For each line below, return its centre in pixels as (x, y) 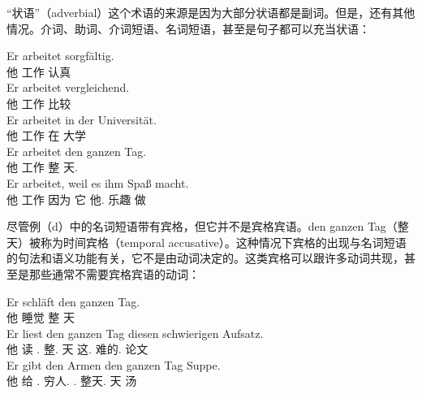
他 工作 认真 (39, 71)
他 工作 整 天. (42, 167)
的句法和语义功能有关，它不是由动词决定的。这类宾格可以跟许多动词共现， (205, 258)
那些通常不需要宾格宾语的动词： (114, 273)
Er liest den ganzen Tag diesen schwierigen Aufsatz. (135, 333)
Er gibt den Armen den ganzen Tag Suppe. (114, 364)
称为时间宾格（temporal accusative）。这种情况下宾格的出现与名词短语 (223, 242)
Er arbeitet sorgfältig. (60, 56)
